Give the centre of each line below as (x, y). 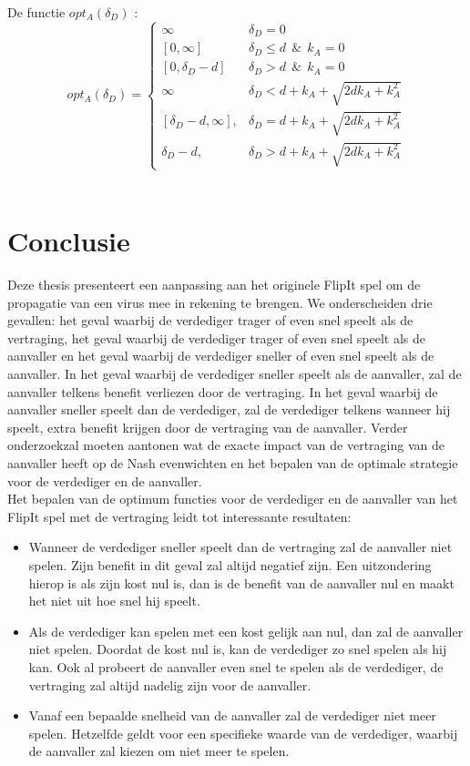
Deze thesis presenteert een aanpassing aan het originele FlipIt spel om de (214, 285)
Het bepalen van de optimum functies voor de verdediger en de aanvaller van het (233, 499)
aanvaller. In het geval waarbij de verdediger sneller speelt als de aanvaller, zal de (235, 374)
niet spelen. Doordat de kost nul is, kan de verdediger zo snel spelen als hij (238, 649)
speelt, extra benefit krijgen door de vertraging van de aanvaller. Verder (208, 427)
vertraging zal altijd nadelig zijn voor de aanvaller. (170, 684)
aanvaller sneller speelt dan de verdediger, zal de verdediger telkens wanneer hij (229, 409)
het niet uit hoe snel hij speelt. (114, 601)
